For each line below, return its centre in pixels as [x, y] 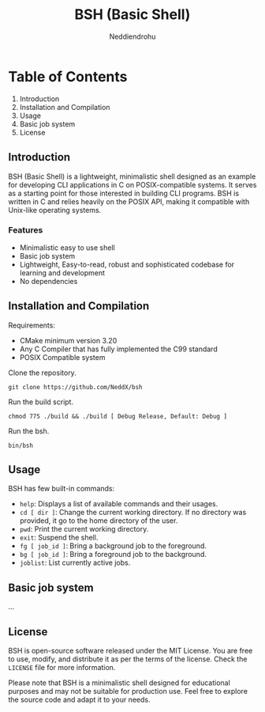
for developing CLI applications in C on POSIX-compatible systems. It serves [132, 184]
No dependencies [49, 281]
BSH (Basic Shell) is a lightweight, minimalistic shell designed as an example [132, 176]
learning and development [62, 273]
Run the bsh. [29, 431]
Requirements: [32, 325]
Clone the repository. [42, 373]
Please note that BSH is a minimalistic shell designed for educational [119, 683]
